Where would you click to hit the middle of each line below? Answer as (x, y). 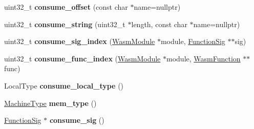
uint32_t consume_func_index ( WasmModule (82, 58)
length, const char (159, 24)
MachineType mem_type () (50, 103)
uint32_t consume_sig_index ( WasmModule (80, 41)
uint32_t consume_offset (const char (66, 7)
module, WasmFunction (204, 58)
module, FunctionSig (193, 41)
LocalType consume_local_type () (64, 85)
